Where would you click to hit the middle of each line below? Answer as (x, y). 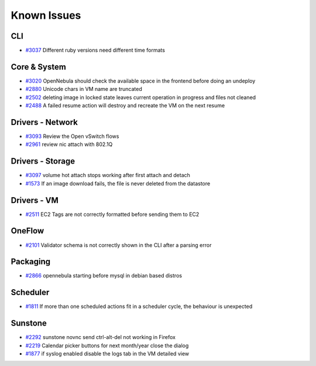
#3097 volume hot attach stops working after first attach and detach (108, 175)
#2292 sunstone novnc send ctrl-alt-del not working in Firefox (100, 337)
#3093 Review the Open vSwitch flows (72, 136)
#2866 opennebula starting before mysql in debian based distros (104, 276)
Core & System (39, 67)
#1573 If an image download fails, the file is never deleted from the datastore (118, 183)
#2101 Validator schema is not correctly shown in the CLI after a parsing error (118, 245)
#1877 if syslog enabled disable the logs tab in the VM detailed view (107, 354)
